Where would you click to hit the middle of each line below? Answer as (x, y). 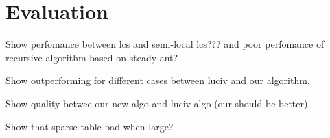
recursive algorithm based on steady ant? (92, 57)
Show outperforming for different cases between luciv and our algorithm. (158, 80)
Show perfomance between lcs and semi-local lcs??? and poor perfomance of (165, 44)
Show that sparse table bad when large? (90, 126)
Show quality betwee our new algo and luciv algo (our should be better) (157, 103)
